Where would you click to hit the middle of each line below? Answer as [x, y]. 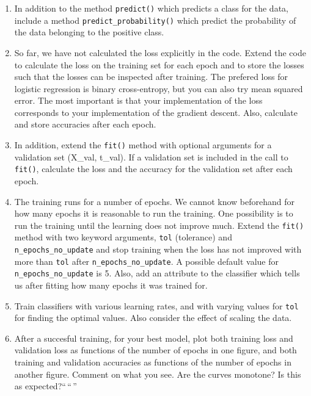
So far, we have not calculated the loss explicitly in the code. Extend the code [160, 52]
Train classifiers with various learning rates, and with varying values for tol [156, 305]
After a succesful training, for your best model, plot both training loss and [154, 338]
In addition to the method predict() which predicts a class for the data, [151, 8]
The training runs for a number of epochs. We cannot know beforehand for [154, 201]
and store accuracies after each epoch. [85, 124]
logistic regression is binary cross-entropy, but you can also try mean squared [159, 88]
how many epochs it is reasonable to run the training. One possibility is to [154, 213]
